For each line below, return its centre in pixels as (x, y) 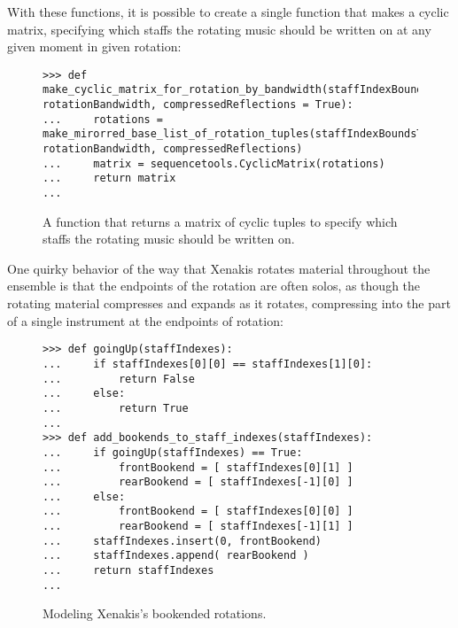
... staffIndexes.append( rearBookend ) (176, 556)
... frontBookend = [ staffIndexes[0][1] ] (198, 467)
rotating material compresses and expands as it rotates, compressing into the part (229, 303)
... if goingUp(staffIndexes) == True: (173, 452)
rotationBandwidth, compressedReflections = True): (198, 105)
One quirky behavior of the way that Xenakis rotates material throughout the (219, 268)
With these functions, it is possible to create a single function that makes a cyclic (228, 12)
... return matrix (109, 178)
